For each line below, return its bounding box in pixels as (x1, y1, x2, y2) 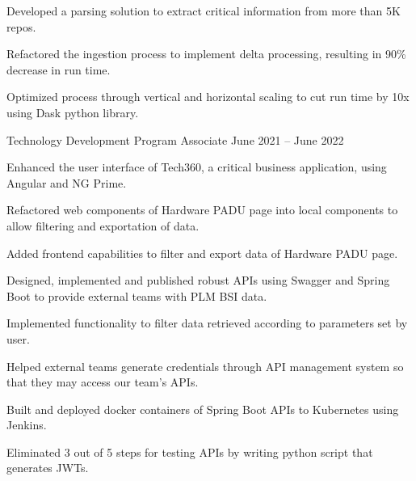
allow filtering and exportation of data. (6, 217, 200, 234)
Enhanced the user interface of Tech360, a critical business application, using (6, 158, 387, 175)
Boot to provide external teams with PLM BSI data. (6, 287, 267, 304)
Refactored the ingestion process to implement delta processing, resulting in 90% (6, 45, 406, 62)
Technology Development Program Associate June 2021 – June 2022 (6, 131, 344, 148)
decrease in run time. (6, 61, 111, 78)
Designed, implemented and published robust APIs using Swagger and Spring (6, 272, 390, 289)
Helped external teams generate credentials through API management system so (6, 357, 404, 374)
